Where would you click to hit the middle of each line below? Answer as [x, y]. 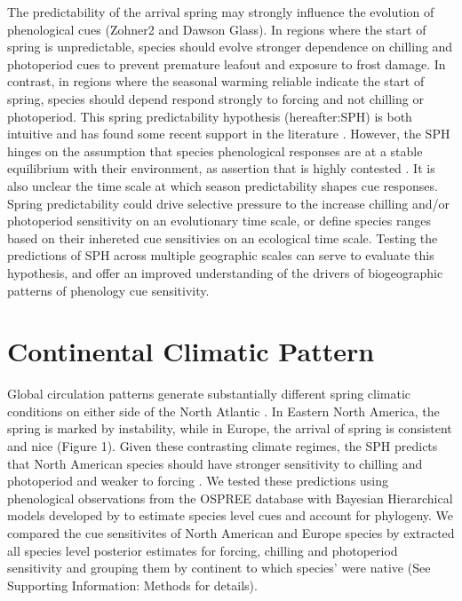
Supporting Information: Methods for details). [132, 585]
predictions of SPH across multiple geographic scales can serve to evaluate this [221, 255]
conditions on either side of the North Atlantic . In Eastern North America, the [223, 411]
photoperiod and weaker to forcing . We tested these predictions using [198, 481]
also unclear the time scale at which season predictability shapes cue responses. [223, 185]
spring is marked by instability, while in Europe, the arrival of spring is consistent [230, 428]
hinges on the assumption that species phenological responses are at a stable [215, 150]
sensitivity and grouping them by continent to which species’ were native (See [219, 568]
